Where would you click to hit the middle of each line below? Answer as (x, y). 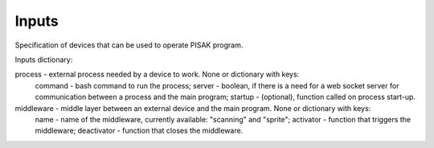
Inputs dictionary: (44, 60)
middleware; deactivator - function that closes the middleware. (139, 131)
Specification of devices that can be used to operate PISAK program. (129, 45)
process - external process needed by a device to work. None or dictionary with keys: (157, 74)
